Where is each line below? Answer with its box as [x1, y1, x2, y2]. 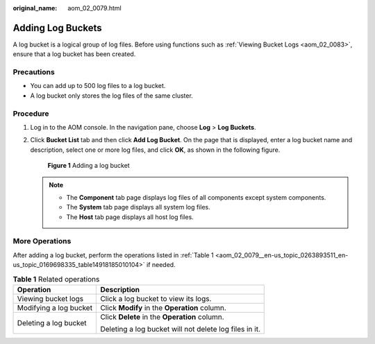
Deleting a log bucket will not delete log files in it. [100, 325, 260, 334]
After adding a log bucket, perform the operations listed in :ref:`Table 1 [12, 250, 215, 259]
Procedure [12, 108, 49, 118]
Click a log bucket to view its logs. [100, 294, 212, 303]
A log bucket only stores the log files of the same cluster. [30, 91, 194, 100]
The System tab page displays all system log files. [66, 203, 211, 212]
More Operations [12, 237, 72, 246]
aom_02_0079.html [67, 4, 122, 12]
